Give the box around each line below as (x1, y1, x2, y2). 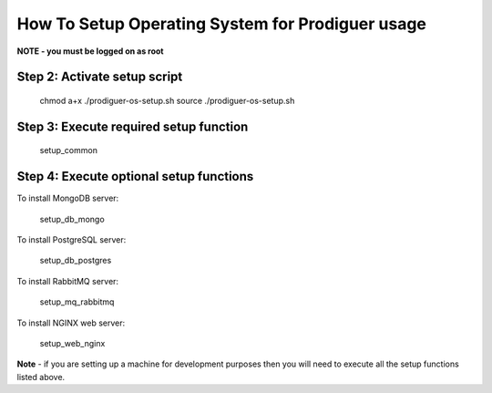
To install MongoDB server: (16, 192, 119, 204)
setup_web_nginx (39, 338, 106, 348)
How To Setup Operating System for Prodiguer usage (16, 14, 427, 34)
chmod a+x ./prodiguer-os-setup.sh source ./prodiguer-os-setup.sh (39, 95, 295, 106)
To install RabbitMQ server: (16, 275, 118, 286)
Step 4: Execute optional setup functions (16, 169, 254, 184)
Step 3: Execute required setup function (16, 119, 249, 134)
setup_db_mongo (39, 213, 105, 224)
